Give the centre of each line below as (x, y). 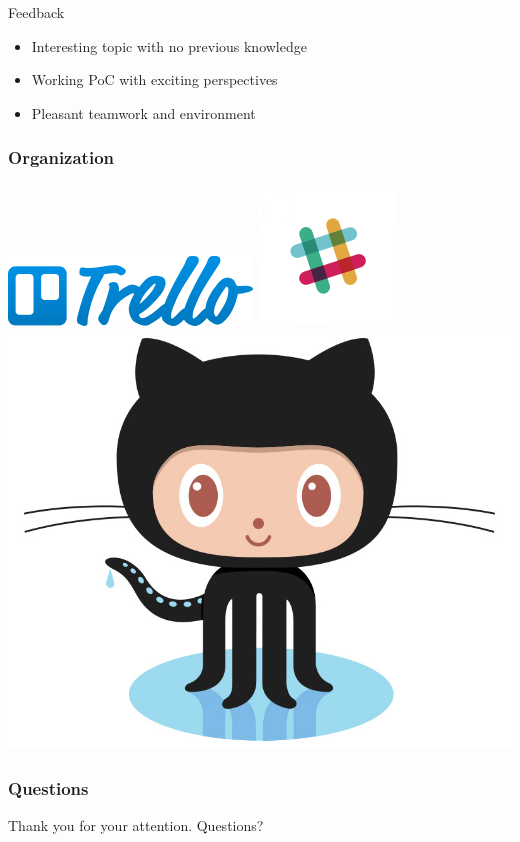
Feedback (36, 12)
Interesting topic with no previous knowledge (169, 45)
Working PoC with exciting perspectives (154, 79)
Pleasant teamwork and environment (143, 112)
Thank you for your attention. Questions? (136, 824)
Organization (61, 157)
